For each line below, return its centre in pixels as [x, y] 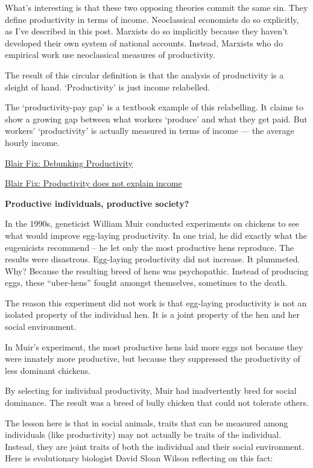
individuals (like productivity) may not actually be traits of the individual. [143, 435]
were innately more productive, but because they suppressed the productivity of [153, 359]
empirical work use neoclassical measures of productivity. [110, 55]
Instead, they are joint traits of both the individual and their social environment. [155, 446]
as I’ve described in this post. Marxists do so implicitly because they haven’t [147, 31]
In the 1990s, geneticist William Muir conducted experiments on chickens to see [152, 223]
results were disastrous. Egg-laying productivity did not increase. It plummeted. [153, 259]
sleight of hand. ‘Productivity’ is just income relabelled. [108, 87]
